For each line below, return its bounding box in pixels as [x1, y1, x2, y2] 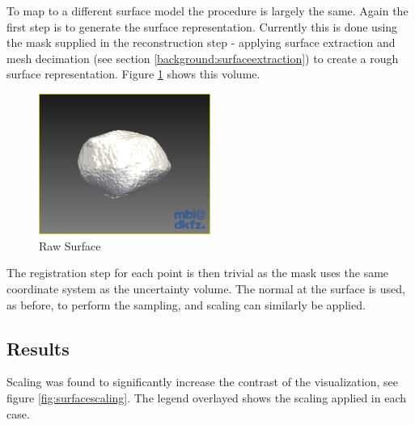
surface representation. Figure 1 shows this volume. [6, 65, 260, 82]
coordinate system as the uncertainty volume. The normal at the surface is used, [6, 280, 405, 297]
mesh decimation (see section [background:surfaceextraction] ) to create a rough [6, 49, 399, 66]
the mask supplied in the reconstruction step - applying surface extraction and [6, 34, 396, 51]
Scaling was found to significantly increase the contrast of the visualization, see [6, 373, 398, 390]
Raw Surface [39, 237, 101, 254]
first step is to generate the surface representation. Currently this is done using [6, 18, 398, 35]
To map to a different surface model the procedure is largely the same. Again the [6, 2, 409, 19]
